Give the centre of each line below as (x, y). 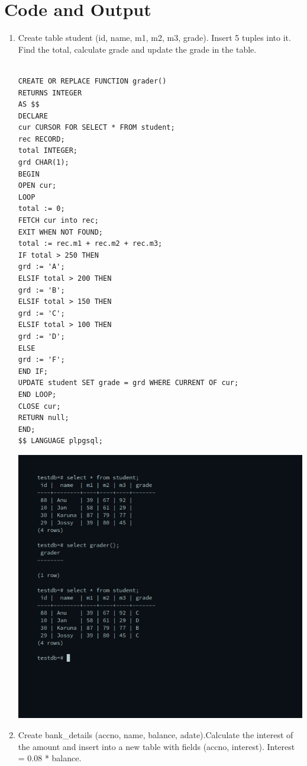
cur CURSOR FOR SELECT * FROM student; (96, 128)
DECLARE (33, 116)
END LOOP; (37, 394)
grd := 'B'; (41, 290)
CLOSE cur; (39, 406)
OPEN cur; (37, 186)
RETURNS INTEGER (50, 93)
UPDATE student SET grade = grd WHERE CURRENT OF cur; (128, 383)
